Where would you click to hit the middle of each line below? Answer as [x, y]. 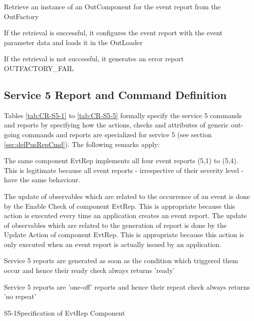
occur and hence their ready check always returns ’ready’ [89, 270]
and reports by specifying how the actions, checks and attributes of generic [116, 125]
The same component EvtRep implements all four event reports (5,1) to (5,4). [121, 160]
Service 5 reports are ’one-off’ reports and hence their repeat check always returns [127, 286]
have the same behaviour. [42, 180]
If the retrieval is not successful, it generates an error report [94, 59]
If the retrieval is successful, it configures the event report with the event [113, 33]
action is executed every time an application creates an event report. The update [126, 215]
